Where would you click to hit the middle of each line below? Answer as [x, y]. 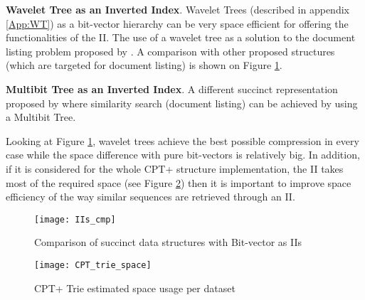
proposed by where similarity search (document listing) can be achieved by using [182, 103]
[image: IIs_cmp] [75, 219]
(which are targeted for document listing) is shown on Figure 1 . [144, 65]
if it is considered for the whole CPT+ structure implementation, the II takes [175, 168]
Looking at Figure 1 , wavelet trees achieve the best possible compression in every [182, 140]
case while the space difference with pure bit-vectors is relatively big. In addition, [183, 155]
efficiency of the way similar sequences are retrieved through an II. [150, 197]
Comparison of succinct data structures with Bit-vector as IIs [168, 242]
